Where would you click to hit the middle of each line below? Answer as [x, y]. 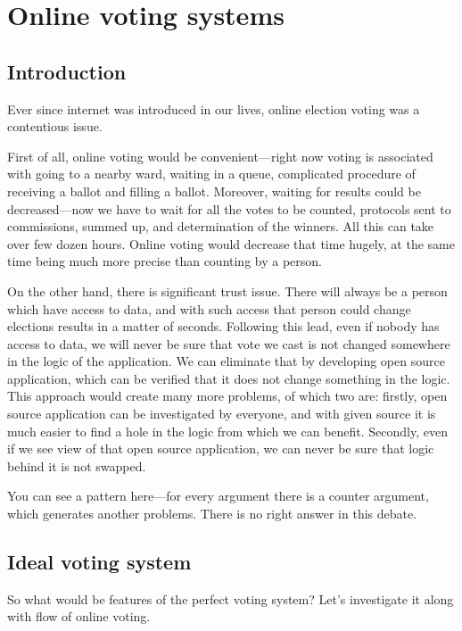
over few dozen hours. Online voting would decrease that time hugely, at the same [231, 243]
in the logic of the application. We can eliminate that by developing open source [226, 361]
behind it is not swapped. [77, 465]
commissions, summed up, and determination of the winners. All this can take [221, 226]
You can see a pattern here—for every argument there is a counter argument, [218, 496]
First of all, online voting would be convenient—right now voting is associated [220, 156]
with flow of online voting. [79, 616]
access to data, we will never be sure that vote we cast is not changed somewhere [229, 343]
